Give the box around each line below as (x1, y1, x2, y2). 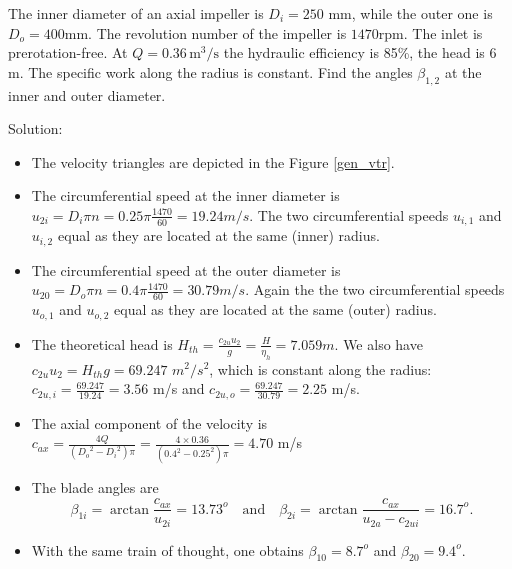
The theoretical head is (31, 333, 173, 354)
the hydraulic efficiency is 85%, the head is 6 (223, 42, 497, 63)
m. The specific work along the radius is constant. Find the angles (8, 61, 413, 82)
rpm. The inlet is (378, 22, 483, 43)
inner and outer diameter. (8, 84, 166, 105)
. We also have (334, 333, 423, 354)
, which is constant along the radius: (209, 358, 432, 379)
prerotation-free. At (8, 42, 128, 63)
